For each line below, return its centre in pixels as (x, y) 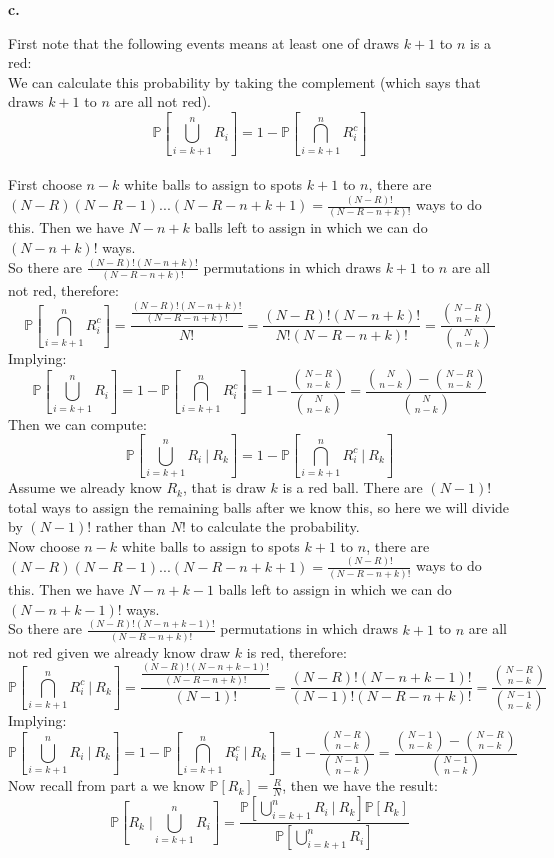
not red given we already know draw (119, 651)
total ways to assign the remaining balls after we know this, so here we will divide (259, 506)
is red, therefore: (296, 651)
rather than (130, 526)
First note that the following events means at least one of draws (204, 42)
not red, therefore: (63, 290)
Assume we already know (85, 487)
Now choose (44, 545)
